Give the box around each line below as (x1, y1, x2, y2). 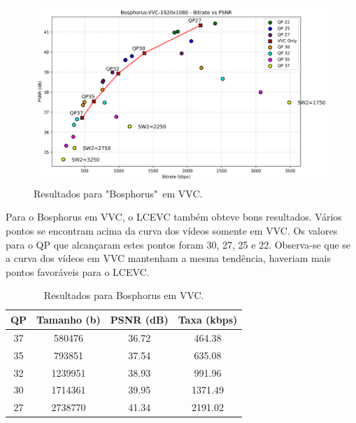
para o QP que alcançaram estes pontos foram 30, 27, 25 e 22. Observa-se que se (6, 237, 351, 251)
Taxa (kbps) (178, 312, 238, 326)
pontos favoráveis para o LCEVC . (6, 264, 150, 279)
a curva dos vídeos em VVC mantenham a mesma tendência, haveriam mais (6, 251, 332, 265)
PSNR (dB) (110, 312, 169, 326)
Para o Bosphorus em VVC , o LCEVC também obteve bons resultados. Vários (6, 209, 342, 224)
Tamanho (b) (36, 312, 101, 326)
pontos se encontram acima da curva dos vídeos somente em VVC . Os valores (6, 223, 338, 238)
